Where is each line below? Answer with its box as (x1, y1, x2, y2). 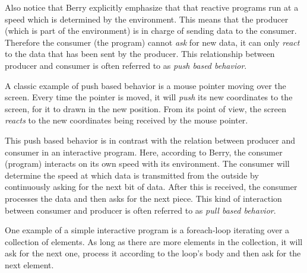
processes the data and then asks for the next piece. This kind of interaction (5, 192, 282, 204)
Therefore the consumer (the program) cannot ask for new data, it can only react (5, 36, 300, 48)
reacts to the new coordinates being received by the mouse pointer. (5, 114, 248, 126)
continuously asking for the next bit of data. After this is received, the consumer (5, 180, 297, 193)
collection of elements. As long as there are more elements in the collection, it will (5, 235, 303, 247)
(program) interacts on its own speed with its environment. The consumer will (5, 157, 290, 170)
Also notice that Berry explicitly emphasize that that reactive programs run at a (5, 1, 299, 13)
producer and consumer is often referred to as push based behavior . (5, 59, 247, 71)
